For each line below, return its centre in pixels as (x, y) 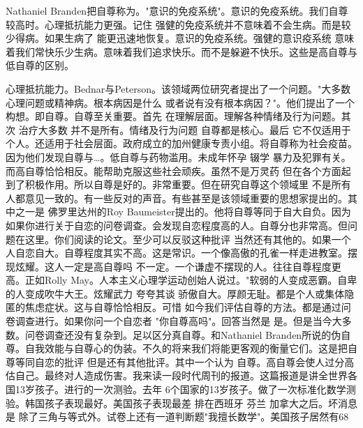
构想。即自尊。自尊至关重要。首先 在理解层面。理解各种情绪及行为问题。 (173, 116)
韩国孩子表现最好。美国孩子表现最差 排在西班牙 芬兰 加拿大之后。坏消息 (191, 403)
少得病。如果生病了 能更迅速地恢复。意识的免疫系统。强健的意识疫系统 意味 (180, 38)
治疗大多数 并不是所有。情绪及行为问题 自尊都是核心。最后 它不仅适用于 (185, 129)
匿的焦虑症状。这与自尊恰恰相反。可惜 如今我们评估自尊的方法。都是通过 (173, 307)
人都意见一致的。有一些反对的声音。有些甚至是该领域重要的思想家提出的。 (177, 198)
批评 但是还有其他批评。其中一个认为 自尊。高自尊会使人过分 (204, 361)
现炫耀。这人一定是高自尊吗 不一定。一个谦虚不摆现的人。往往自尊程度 (169, 266)
